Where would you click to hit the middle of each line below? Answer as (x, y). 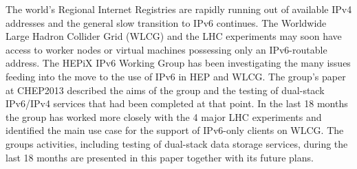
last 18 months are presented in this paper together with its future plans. (160, 157)
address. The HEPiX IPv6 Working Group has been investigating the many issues (178, 63)
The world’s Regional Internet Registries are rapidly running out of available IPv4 (179, 9)
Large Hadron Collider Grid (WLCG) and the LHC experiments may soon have (174, 36)
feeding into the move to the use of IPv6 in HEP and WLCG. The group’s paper (176, 76)
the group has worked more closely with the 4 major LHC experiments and (164, 116)
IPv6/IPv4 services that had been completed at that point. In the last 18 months (177, 103)
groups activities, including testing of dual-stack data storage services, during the (177, 143)
